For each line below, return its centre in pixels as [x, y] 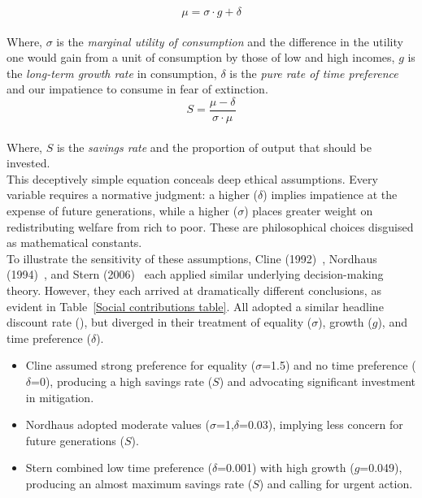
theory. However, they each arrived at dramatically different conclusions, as [194, 290]
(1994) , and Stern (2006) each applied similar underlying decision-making [195, 274]
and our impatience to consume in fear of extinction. [137, 89]
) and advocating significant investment [317, 381]
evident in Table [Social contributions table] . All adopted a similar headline [195, 306]
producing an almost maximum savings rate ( [139, 483]
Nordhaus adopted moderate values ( [117, 424]
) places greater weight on [309, 210]
